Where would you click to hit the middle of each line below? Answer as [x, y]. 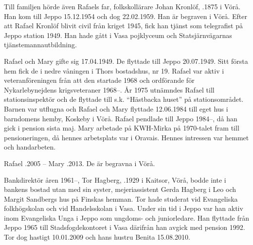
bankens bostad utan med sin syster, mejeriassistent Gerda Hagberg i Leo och [120, 189]
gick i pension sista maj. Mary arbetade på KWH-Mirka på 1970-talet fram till [122, 128]
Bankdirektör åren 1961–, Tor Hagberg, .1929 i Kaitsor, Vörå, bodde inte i [115, 179]
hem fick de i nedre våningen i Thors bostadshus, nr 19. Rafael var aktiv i [114, 70]
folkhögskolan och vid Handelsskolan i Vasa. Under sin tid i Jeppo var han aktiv [124, 208]
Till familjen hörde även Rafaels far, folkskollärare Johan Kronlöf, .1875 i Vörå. [122, 6]
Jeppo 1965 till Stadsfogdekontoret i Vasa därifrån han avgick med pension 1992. [125, 227]
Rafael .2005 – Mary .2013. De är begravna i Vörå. [80, 163]
